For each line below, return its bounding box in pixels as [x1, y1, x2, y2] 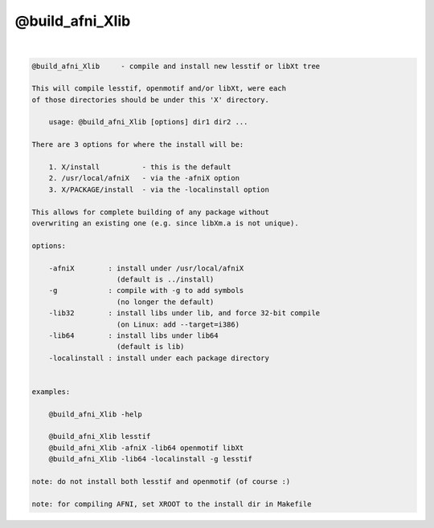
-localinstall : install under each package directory [48, 353, 269, 363]
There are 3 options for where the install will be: [31, 140, 244, 149]
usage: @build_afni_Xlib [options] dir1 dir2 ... [48, 117, 248, 127]
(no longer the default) [117, 297, 215, 307]
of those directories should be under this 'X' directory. [31, 95, 269, 104]
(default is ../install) [117, 274, 215, 284]
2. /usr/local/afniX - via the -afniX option [48, 173, 240, 183]
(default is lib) [117, 342, 185, 351]
